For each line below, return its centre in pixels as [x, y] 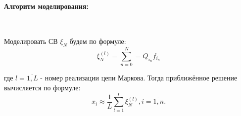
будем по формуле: [98, 41]
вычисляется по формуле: [42, 87]
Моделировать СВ [31, 41]
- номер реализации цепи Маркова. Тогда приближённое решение [139, 78]
